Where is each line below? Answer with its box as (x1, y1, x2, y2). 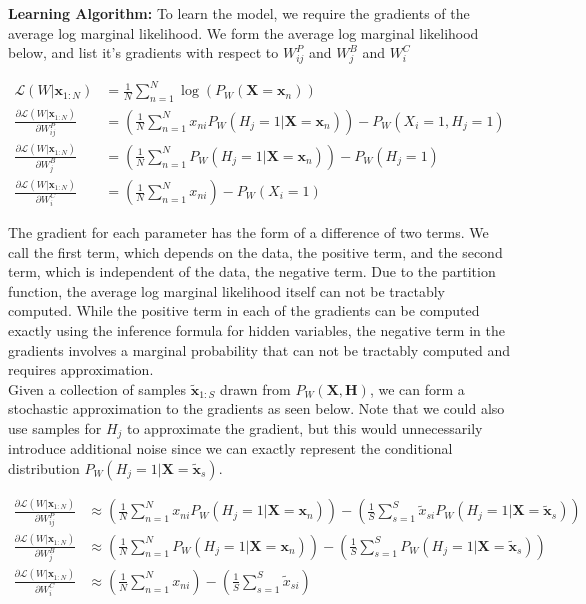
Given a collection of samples (8, 378, 186, 399)
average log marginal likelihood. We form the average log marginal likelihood (8, 22, 479, 43)
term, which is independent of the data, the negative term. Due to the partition (8, 261, 496, 282)
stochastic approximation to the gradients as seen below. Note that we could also (8, 398, 505, 419)
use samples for (8, 417, 102, 438)
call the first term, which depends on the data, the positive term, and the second (8, 241, 503, 262)
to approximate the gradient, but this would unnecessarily (127, 417, 483, 438)
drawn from (219, 378, 291, 399)
